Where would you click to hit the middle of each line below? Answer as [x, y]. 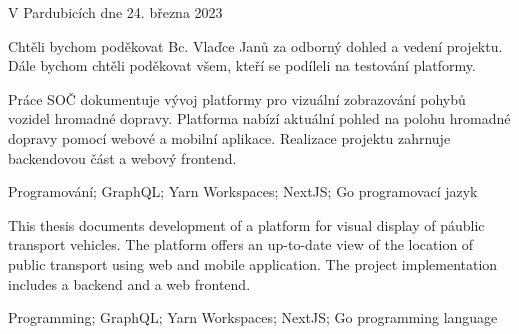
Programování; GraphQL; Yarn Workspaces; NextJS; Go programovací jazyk [243, 191]
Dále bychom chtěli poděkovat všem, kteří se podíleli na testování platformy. [242, 65]
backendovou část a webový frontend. [122, 157]
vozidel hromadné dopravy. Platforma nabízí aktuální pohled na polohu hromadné [259, 118]
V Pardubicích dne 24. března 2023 [115, 12]
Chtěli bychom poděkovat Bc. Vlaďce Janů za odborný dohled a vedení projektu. [255, 45]
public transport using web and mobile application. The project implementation [253, 263]
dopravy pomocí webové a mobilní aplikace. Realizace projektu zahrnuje [229, 137]
